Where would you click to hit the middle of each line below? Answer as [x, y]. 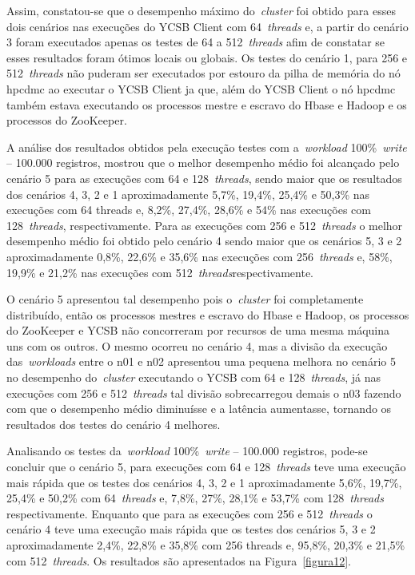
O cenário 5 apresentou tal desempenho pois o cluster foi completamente [185, 299]
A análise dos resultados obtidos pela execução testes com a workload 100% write [207, 147]
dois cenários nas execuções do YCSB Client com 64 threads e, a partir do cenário [207, 26]
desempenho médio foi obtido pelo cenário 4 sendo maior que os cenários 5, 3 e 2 [204, 241]
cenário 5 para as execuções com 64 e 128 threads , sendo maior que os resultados [204, 178]
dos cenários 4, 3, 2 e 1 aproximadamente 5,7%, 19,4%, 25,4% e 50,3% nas [188, 194]
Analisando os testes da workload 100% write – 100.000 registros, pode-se [187, 451]
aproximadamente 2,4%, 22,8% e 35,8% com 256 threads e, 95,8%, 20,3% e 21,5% [206, 545]
